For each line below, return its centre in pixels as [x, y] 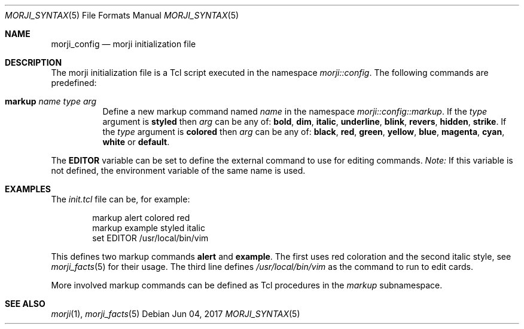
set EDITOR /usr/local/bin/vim [150, 238]
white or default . [136, 142]
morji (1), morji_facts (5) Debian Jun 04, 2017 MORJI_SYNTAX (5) [176, 314]
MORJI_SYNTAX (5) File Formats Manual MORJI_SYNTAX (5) [122, 15]
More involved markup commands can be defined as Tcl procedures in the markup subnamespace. [247, 285]
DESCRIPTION [33, 62]
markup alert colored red [141, 218]
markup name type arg [51, 101]
